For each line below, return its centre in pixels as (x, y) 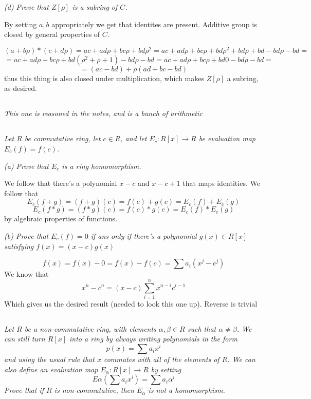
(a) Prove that (26, 166)
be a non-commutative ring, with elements (90, 328)
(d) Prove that (26, 7)
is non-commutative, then (94, 390)
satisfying (19, 246)
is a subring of (95, 7)
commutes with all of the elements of (161, 359)
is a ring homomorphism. (102, 166)
